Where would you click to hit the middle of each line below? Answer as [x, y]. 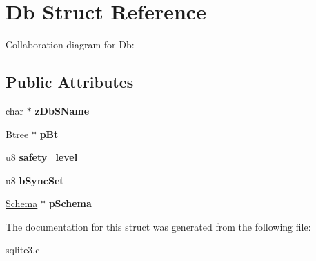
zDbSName [62, 110]
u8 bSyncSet [35, 180]
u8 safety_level [42, 157]
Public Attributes [70, 82]
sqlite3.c [23, 250]
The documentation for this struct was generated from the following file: [158, 226]
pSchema [70, 203]
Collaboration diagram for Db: [70, 45]
